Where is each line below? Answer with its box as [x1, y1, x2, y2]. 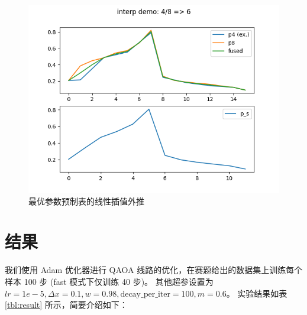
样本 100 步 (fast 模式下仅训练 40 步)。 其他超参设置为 [5, 275, 214, 287]
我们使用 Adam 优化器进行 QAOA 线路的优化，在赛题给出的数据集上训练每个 [5, 264, 303, 276]
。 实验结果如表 [226, 287, 287, 299]
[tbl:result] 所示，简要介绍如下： [5, 298, 128, 311]
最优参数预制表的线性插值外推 [28, 194, 144, 207]
